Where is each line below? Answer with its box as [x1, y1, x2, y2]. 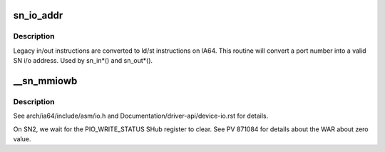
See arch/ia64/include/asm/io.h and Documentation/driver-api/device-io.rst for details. [13, 111, 269, 121]
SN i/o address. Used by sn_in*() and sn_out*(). [13, 56, 153, 65]
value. [13, 135, 31, 143]
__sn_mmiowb [13, 75, 78, 87]
